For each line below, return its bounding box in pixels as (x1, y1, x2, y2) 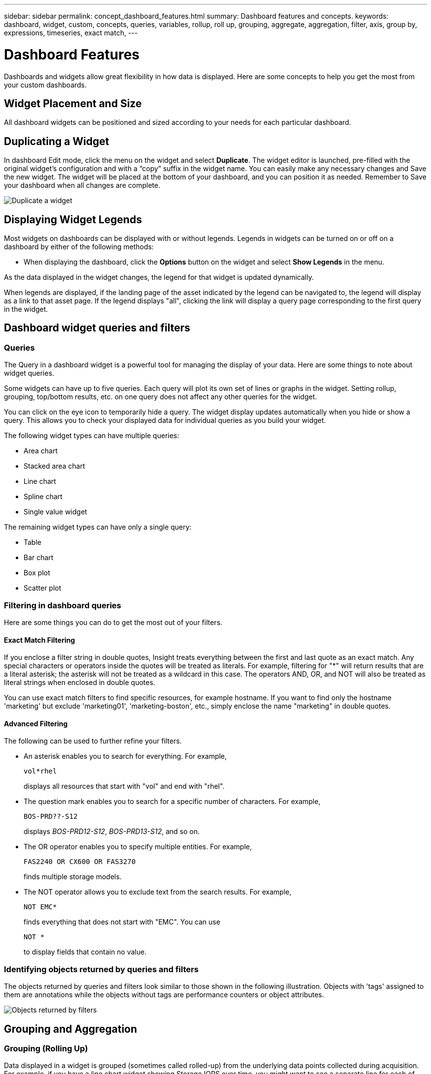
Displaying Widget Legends (4, 213, 142, 226)
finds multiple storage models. (24, 872, 122, 881)
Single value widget (24, 507, 87, 516)
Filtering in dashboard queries (4, 600, 122, 610)
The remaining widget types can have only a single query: (4, 523, 192, 532)
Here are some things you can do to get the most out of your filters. (4, 618, 222, 626)
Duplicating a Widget (4, 135, 109, 148)
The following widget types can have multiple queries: (4, 431, 180, 440)
